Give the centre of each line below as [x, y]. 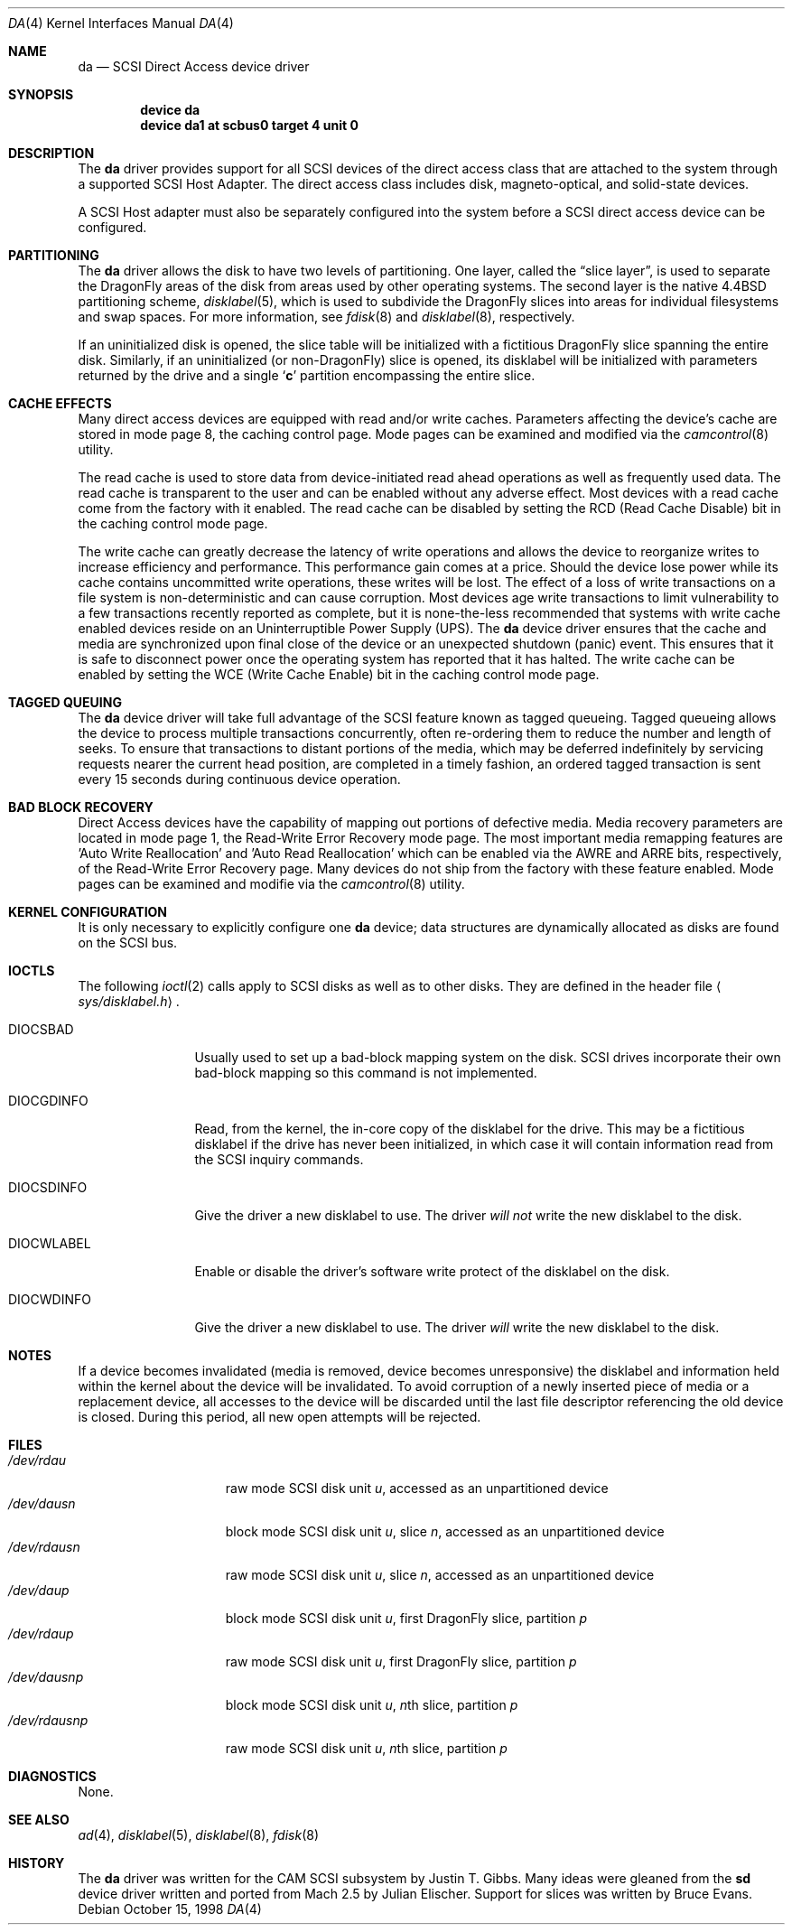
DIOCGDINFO [48, 1101]
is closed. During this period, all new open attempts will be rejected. [280, 1417]
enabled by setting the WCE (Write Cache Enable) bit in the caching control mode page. [339, 674]
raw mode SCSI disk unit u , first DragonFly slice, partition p [401, 1661]
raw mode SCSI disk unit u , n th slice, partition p [366, 1748]
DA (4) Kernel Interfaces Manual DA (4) [121, 23]
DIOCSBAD [41, 1029]
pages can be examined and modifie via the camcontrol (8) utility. [271, 884]
